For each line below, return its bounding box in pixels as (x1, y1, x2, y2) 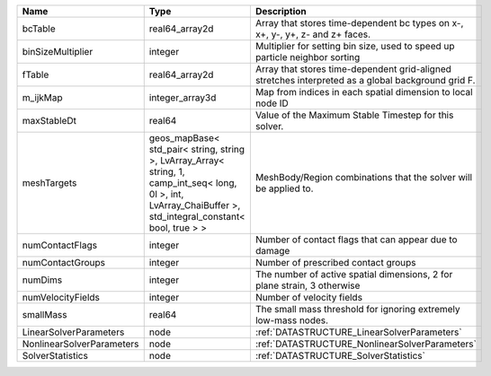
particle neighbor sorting (254, 51, 361, 63)
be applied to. (254, 182, 314, 195)
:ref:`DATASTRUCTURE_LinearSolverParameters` (254, 326, 462, 338)
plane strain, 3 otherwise (254, 279, 361, 292)
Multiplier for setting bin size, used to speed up (254, 40, 455, 52)
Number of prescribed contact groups (254, 257, 417, 268)
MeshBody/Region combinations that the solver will (254, 171, 472, 183)
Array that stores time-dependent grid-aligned (254, 63, 451, 75)
